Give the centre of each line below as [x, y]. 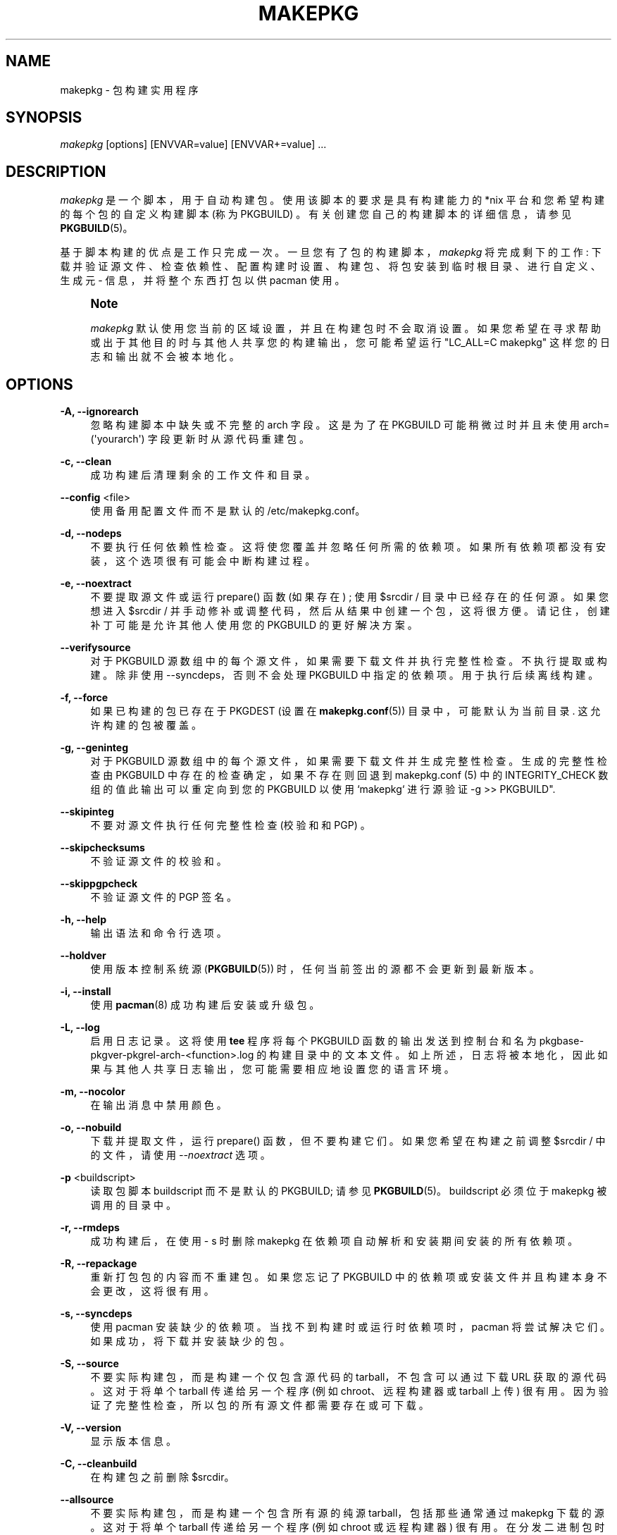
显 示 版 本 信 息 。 [133, 1441]
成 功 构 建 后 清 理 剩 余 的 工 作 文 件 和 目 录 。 [203, 475]
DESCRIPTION [56, 171]
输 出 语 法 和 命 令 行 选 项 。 [158, 933]
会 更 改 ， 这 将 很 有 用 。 [152, 1291]
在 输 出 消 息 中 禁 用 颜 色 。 [158, 1105]
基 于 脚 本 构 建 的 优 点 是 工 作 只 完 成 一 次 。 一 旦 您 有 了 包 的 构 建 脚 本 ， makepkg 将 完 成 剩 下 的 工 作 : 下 [331, 252]
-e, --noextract [96, 584]
